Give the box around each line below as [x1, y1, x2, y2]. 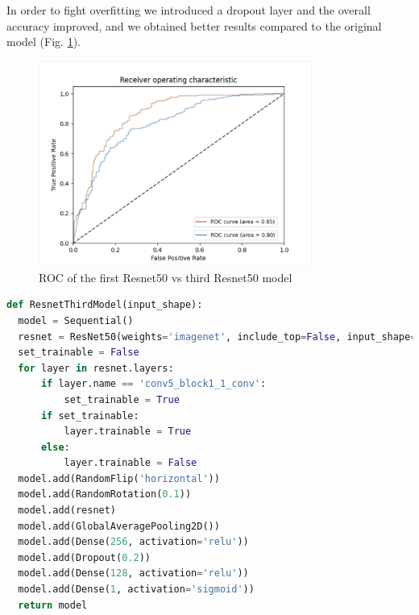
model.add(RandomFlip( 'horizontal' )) [18, 472, 220, 484]
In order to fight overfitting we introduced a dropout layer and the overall [6, 2, 371, 18]
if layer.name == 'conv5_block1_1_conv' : [40, 378, 267, 390]
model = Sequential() [18, 314, 134, 326]
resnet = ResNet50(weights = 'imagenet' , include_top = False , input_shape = [18, 330, 417, 343]
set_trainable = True [64, 393, 180, 405]
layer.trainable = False [64, 457, 197, 469]
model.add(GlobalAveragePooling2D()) [18, 520, 220, 532]
